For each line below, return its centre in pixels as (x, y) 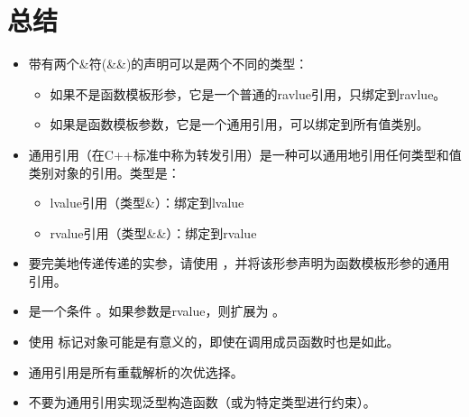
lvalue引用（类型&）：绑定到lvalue (147, 203)
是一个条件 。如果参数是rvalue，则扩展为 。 (157, 311)
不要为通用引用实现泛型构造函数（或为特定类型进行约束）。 (202, 402)
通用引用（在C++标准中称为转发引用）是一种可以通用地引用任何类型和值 (245, 154)
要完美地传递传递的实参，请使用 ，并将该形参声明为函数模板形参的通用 (239, 263)
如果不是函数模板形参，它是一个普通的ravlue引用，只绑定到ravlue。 (248, 93)
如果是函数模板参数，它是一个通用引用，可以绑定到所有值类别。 (239, 124)
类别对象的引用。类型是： (104, 172)
